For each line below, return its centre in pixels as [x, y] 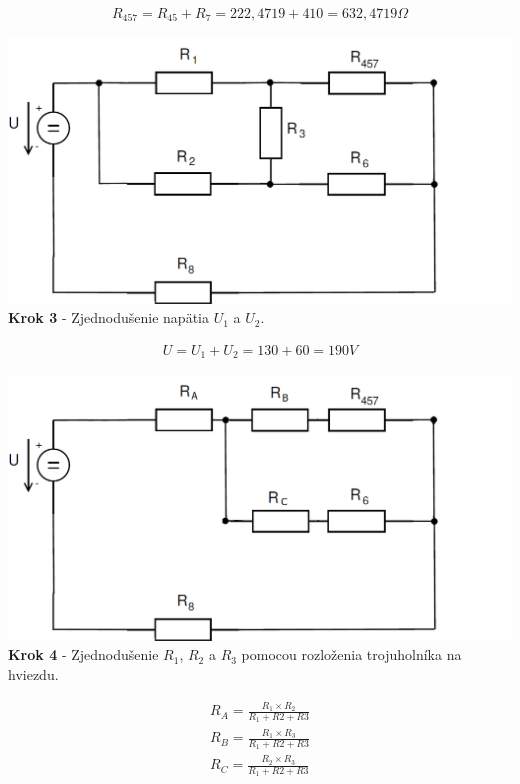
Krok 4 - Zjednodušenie [83, 654]
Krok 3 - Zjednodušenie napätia [108, 317]
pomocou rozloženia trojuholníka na [351, 654]
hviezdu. [33, 673]
